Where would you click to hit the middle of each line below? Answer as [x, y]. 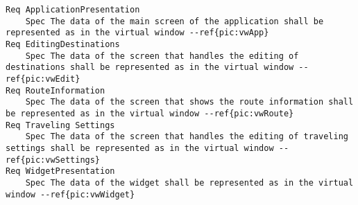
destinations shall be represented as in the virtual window [150, 68]
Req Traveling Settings [60, 125]
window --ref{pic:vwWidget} [70, 194]
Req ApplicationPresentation [73, 10]
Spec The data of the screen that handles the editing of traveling [187, 137]
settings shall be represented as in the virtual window [140, 148]
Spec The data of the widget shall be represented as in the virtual [189, 182]
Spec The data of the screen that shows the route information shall [189, 102]
